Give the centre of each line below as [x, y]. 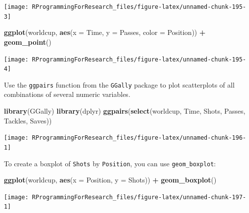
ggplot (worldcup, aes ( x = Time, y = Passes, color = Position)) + [105, 32]
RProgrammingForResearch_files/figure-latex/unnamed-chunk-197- [139, 197]
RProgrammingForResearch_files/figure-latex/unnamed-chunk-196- [139, 138]
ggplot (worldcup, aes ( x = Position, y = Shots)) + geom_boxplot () [110, 180]
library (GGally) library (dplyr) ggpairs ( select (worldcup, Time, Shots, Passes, [125, 111]
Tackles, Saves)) [28, 120]
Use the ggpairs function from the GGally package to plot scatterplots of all [119, 84]
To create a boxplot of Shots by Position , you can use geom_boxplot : [110, 163]
